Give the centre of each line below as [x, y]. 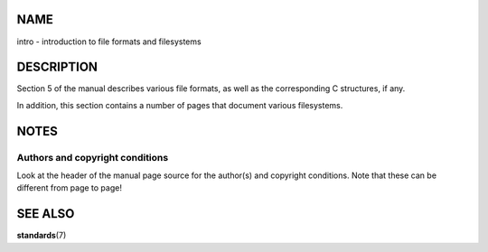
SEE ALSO [46, 214]
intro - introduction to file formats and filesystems [109, 42]
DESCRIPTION [57, 67]
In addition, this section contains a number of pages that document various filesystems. [180, 105]
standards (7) [42, 236]
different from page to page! [69, 188]
